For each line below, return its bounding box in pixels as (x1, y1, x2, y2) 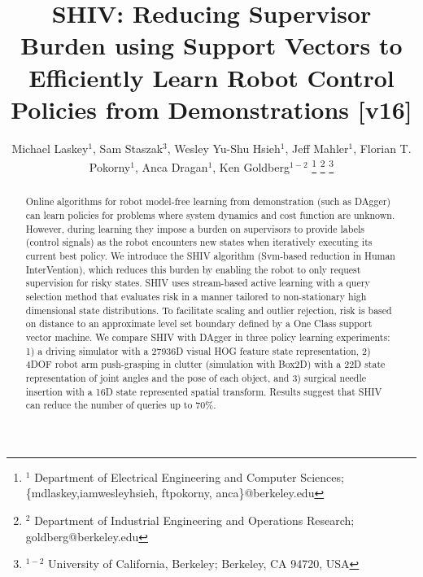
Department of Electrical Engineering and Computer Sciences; (34, 468, 344, 485)
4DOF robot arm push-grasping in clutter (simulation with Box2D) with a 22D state (25, 357, 386, 371)
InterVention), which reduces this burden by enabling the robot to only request (25, 262, 361, 276)
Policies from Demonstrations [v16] (11, 92, 412, 125)
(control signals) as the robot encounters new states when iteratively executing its (25, 235, 373, 249)
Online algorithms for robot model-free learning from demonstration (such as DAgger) (25, 195, 391, 208)
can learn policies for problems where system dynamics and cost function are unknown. (25, 208, 395, 221)
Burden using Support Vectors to (20, 28, 403, 62)
